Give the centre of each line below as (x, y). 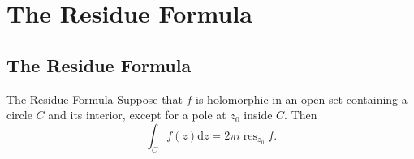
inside (258, 115)
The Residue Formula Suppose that (95, 99)
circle (19, 115)
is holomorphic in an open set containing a (302, 99)
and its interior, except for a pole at (137, 115)
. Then (301, 115)
